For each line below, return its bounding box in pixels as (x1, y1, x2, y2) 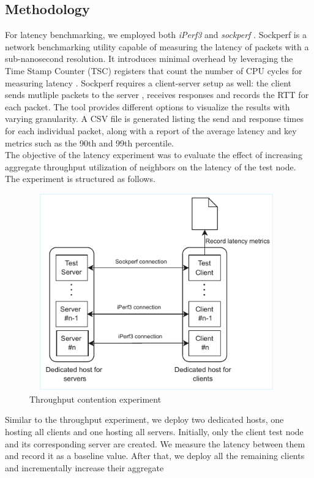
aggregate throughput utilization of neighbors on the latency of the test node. (5, 160, 296, 173)
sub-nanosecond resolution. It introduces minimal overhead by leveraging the (5, 52, 293, 65)
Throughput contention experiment (29, 392, 162, 405)
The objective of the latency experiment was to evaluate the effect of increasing (5, 148, 302, 161)
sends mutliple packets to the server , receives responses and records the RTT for (5, 88, 309, 101)
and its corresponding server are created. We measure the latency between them (5, 437, 305, 450)
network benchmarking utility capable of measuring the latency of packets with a (5, 40, 309, 53)
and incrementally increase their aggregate (5, 461, 164, 474)
